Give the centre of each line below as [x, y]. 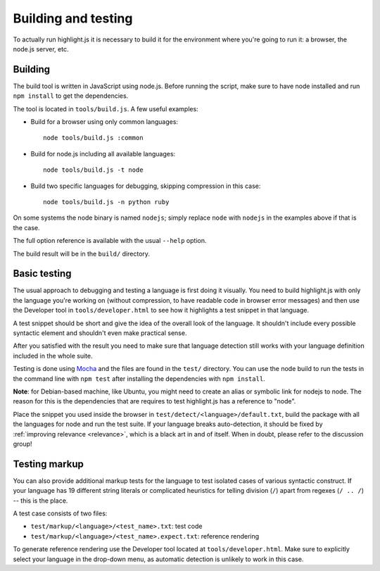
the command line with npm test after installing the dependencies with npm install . [139, 378]
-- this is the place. [40, 501]
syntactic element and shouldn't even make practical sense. [100, 333]
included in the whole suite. [53, 356]
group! [23, 444]
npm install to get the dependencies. [71, 96]
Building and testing [73, 18]
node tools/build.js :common [93, 138]
